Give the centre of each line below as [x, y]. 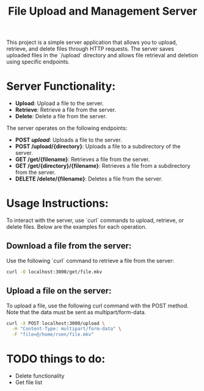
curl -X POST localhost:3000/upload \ [56, 323]
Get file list [29, 382]
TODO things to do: [56, 359]
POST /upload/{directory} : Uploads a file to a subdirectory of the [98, 146]
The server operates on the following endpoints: [67, 128]
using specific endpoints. [38, 62]
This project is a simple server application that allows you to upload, [92, 42]
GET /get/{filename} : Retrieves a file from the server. [82, 159]
